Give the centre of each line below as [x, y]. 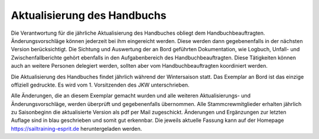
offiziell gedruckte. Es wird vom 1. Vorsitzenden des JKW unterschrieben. [100, 85]
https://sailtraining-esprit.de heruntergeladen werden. [77, 128]
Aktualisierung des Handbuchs [89, 15]
